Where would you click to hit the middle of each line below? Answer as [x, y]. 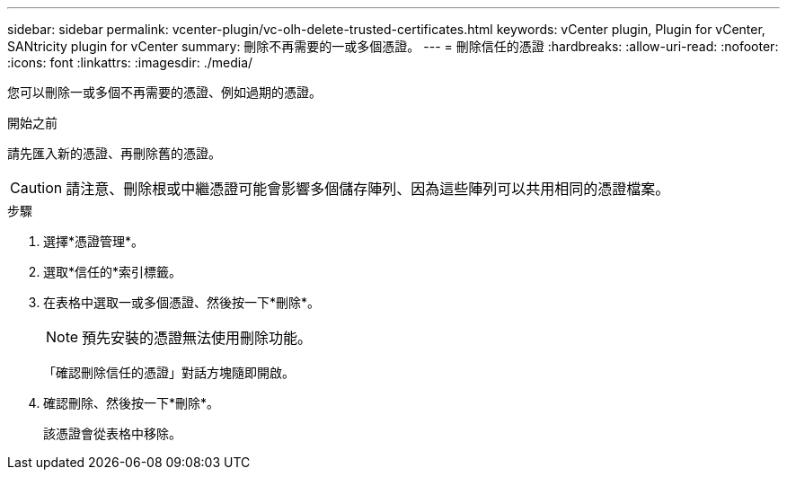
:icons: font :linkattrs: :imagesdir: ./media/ [130, 62]
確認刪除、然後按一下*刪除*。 [132, 403]
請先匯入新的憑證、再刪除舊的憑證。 [114, 153]
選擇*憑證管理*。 [94, 241]
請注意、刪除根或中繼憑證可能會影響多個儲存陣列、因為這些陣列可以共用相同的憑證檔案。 [368, 189]
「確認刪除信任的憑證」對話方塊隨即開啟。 [169, 372]
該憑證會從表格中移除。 [112, 433]
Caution [36, 188]
